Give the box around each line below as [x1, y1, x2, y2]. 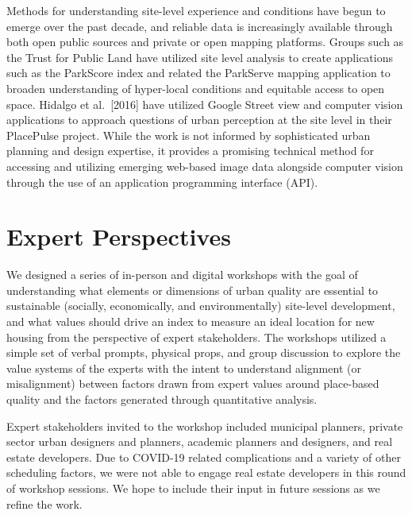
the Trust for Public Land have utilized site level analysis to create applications [6, 48, 394, 65]
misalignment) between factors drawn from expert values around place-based [6, 375, 379, 392]
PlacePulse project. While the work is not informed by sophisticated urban [6, 126, 371, 143]
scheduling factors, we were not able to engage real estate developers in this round [6, 464, 406, 481]
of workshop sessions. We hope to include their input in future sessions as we [6, 479, 380, 496]
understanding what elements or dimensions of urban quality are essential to [6, 281, 379, 298]
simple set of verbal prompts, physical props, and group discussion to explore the [6, 344, 401, 361]
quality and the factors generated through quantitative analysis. [6, 391, 318, 407]
